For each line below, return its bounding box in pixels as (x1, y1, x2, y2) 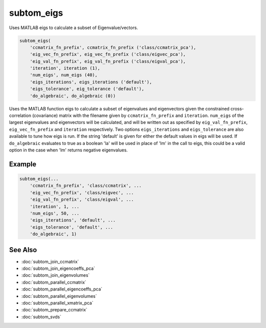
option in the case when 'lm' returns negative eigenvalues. (9, 147, 128, 153)
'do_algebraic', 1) (30, 231, 77, 237)
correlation (9, 112, 32, 118)
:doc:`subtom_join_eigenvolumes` (21, 272, 90, 278)
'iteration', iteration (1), (30, 66, 100, 71)
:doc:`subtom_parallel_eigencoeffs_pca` (21, 286, 103, 292)
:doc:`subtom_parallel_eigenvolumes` (21, 293, 97, 299)
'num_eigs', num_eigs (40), (30, 72, 98, 78)
